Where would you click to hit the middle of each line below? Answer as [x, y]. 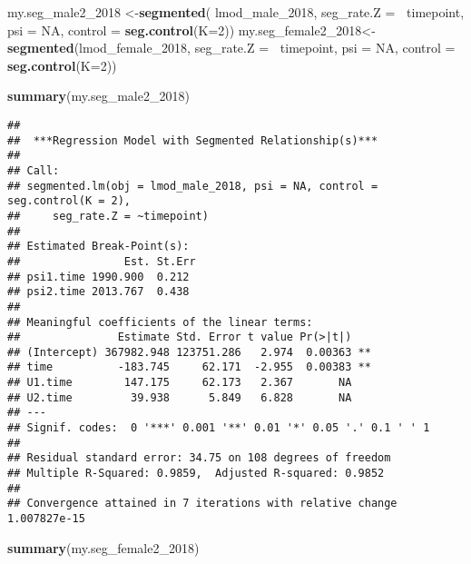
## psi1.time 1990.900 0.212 [98, 277]
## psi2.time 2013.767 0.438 [98, 292]
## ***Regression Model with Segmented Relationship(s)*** [193, 140]
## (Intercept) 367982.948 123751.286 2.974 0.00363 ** [189, 352]
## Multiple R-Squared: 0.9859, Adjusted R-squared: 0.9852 [196, 474]
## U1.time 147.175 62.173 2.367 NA [180, 383]
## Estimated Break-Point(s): [98, 247]
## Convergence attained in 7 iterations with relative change [202, 504]
